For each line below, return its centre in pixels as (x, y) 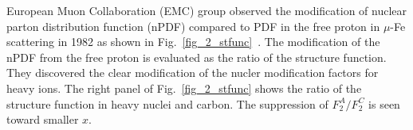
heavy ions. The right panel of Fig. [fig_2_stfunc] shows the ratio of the (184, 88)
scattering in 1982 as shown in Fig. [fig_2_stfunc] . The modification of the (193, 42)
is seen (384, 103)
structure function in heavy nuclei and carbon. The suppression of (167, 103)
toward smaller (43, 119)
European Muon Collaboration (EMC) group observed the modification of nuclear (207, 10)
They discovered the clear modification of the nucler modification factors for (193, 73)
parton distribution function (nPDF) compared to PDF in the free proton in (193, 26)
